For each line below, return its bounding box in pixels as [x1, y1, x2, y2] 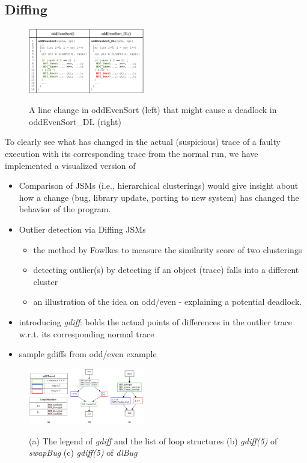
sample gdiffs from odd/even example [19, 348, 157, 360]
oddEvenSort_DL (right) [29, 115, 121, 127]
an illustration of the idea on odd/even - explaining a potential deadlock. [33, 295, 302, 308]
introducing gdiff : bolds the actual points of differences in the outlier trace [19, 315, 293, 328]
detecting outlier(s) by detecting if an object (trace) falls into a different [33, 263, 299, 276]
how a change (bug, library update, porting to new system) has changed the [19, 191, 299, 203]
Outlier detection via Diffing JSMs [19, 222, 146, 235]
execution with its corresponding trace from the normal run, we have [5, 147, 258, 159]
